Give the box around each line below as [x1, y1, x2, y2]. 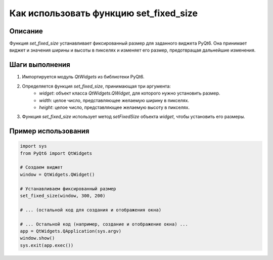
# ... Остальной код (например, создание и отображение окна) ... [20, 221, 188, 227]
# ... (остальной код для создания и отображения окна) [20, 207, 162, 212]
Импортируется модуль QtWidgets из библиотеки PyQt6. [22, 74, 145, 80]
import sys [20, 143, 47, 149]
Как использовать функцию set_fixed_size [9, 8, 198, 19]
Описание [9, 27, 43, 35]
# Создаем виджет [20, 164, 63, 170]
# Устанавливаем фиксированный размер [20, 186, 116, 192]
